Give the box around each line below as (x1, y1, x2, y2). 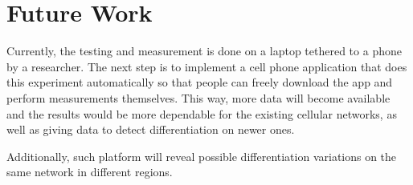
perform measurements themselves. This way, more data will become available (6, 89, 391, 106)
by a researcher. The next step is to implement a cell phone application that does (6, 58, 407, 74)
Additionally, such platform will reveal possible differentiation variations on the (6, 147, 397, 164)
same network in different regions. (6, 163, 173, 180)
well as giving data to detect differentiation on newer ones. (6, 121, 295, 138)
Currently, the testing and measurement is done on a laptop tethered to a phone (6, 42, 402, 59)
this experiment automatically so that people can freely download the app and (6, 74, 393, 90)
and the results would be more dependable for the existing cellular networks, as (6, 105, 397, 122)
